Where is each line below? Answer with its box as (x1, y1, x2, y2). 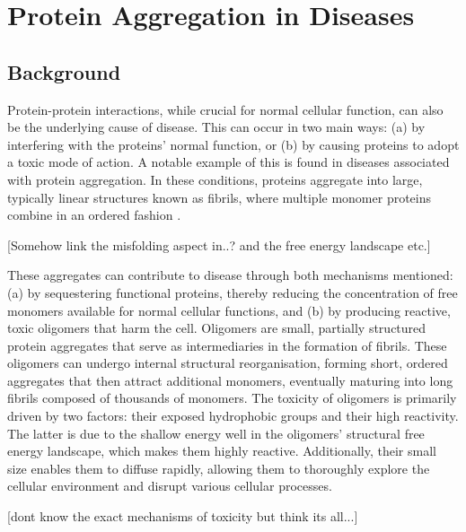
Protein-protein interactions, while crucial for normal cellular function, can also (7, 100, 444, 118)
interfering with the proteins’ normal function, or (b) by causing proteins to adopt (7, 135, 460, 153)
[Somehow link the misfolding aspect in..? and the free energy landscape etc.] (7, 235, 431, 254)
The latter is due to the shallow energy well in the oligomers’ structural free (7, 423, 425, 442)
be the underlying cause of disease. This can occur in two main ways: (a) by (7, 118, 426, 136)
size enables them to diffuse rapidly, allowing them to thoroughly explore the (7, 458, 430, 477)
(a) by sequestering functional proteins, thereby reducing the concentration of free (7, 283, 458, 301)
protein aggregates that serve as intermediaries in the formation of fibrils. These (7, 336, 447, 354)
